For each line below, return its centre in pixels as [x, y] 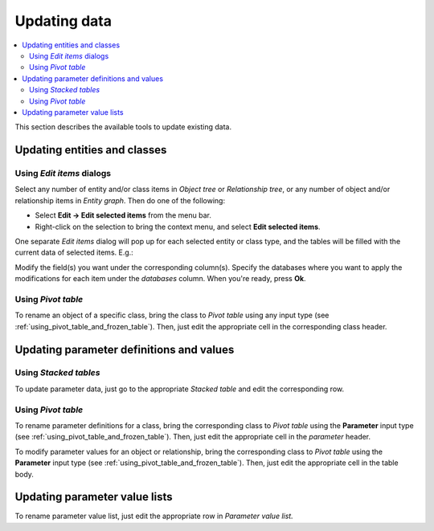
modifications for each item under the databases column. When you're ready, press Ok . [160, 279]
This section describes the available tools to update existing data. [123, 127]
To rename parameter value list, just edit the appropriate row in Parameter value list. [154, 516]
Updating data [63, 21]
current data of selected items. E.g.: [74, 252]
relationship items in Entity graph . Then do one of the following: [120, 200]
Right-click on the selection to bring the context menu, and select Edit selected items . [178, 227]
